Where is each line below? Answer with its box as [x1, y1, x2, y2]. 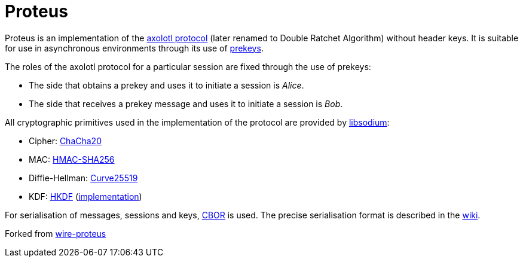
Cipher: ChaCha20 [29, 135, 102, 146]
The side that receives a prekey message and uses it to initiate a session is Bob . [29, 98, 343, 109]
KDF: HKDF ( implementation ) [29, 191, 142, 202]
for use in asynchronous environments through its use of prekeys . [5, 42, 264, 53]
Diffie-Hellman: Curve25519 [29, 172, 138, 183]
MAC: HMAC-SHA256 [29, 154, 115, 164]
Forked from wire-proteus [5, 228, 106, 239]
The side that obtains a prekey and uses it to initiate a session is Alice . [29, 80, 304, 90]
